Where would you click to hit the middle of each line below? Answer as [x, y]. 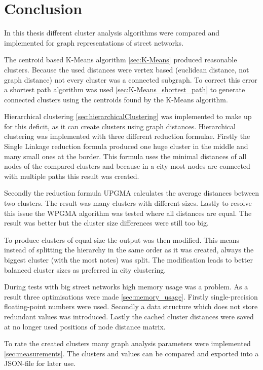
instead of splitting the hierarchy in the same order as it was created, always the [129, 250]
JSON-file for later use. [40, 363]
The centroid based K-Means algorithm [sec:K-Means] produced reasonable [121, 60]
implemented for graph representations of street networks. [94, 42]
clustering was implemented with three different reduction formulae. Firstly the [127, 136]
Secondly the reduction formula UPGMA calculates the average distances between [132, 193]
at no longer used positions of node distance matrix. [85, 326]
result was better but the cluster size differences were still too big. [106, 223]
